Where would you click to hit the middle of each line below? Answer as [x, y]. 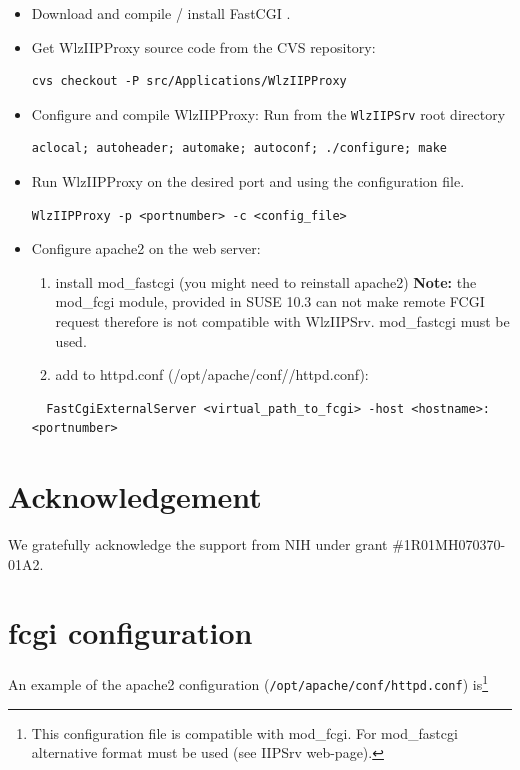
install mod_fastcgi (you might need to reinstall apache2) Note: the [266, 281]
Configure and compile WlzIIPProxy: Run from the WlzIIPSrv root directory [268, 113]
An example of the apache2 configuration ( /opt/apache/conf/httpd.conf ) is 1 [248, 683]
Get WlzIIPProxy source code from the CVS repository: [203, 46]
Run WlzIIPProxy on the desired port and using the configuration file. [248, 181]
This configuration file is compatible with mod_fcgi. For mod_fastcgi [244, 732]
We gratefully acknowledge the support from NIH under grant [198, 544]
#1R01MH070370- [449, 544]
